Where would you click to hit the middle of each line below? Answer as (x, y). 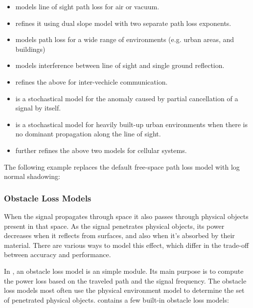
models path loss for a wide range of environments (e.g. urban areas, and (125, 39)
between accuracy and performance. (57, 254)
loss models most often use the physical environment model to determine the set (124, 290)
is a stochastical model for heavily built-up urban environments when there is (132, 124)
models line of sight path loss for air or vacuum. (87, 6)
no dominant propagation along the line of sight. (88, 134)
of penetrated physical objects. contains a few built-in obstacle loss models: (116, 299)
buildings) (30, 49)
